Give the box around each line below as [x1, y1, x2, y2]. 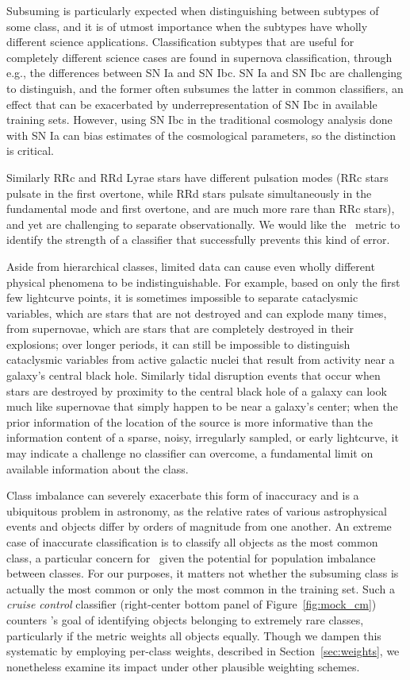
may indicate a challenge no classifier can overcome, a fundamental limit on [6, 445, 374, 462]
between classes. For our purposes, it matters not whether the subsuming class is [6, 565, 399, 581]
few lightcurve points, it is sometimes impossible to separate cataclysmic [6, 289, 358, 306]
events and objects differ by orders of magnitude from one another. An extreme [6, 518, 392, 535]
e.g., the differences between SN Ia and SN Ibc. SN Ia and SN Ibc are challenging [6, 64, 403, 81]
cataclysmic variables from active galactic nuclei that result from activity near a [6, 351, 395, 368]
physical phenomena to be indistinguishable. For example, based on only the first [6, 273, 400, 290]
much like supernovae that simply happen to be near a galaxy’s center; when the [6, 398, 398, 415]
